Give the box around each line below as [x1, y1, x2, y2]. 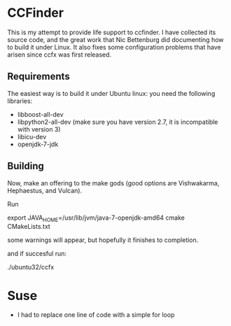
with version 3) [17, 125, 61, 134]
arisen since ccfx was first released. [7, 50, 112, 59]
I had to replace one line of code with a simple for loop [17, 311, 175, 319]
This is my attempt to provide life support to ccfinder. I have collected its [7, 28, 216, 36]
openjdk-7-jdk [17, 140, 59, 148]
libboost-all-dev [17, 110, 64, 118]
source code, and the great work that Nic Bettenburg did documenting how [7, 35, 224, 43]
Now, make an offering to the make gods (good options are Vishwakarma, [7, 178, 220, 187]
